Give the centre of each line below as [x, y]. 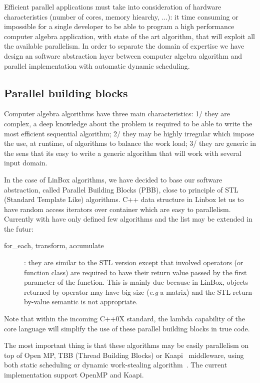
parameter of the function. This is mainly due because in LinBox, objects [136, 282]
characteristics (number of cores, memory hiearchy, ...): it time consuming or [121, 16]
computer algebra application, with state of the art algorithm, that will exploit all [129, 36]
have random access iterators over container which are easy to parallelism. [117, 209]
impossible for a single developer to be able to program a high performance [119, 26]
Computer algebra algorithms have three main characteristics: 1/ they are [117, 114]
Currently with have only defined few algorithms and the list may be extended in [128, 219]
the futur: [19, 228]
